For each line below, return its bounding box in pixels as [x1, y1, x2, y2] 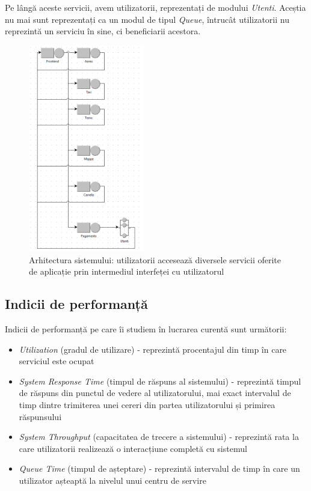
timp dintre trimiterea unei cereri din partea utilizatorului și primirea [19, 398, 276, 410]
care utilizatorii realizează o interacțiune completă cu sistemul [19, 442, 247, 454]
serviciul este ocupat [19, 355, 94, 367]
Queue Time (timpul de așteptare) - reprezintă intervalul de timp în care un [19, 462, 300, 475]
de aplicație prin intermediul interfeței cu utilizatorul [29, 265, 224, 278]
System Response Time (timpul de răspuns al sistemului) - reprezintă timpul [19, 374, 301, 387]
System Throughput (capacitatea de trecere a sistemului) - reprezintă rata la [19, 430, 299, 443]
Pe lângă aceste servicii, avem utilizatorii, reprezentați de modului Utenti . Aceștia [5, 1, 306, 13]
